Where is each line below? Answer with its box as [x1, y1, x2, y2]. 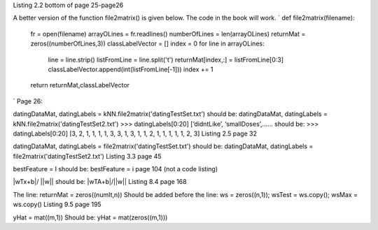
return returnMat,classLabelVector [30, 81, 129, 89]
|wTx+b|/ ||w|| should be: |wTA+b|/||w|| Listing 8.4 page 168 [13, 178, 187, 186]
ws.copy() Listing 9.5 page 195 [13, 200, 101, 209]
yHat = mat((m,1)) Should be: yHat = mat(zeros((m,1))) [13, 213, 168, 222]
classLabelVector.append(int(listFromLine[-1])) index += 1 [48, 65, 213, 73]
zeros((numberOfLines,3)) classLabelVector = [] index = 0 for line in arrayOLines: [30, 39, 265, 48]
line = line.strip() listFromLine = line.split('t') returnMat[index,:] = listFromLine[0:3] [48, 55, 283, 64]
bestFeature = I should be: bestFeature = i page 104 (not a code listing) [13, 165, 218, 173]
